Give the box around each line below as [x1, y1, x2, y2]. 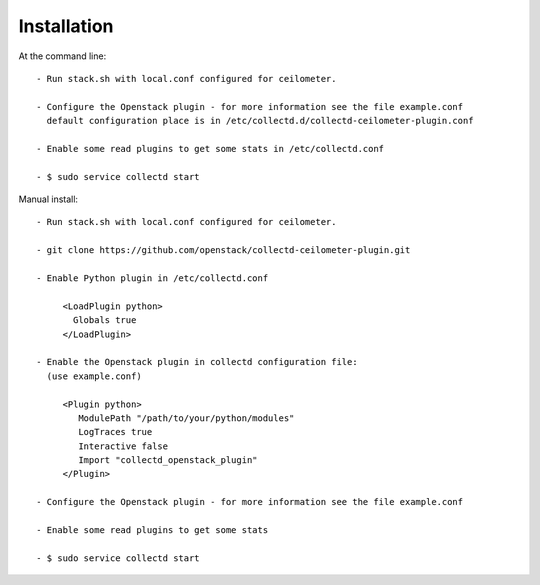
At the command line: [18, 50, 107, 62]
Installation [18, 15, 114, 37]
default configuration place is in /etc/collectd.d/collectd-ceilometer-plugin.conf [46, 115, 474, 127]
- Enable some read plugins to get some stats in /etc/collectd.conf [36, 143, 385, 154]
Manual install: [18, 193, 79, 205]
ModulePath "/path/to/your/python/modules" [78, 412, 295, 424]
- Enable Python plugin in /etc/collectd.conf [36, 273, 269, 284]
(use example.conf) [46, 370, 142, 382]
